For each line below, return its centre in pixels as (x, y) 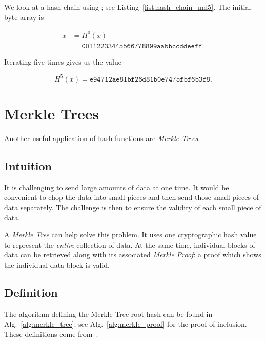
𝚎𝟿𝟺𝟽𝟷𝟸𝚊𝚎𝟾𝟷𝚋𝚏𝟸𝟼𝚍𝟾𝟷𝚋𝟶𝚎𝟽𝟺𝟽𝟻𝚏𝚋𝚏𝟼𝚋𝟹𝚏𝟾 (150, 79)
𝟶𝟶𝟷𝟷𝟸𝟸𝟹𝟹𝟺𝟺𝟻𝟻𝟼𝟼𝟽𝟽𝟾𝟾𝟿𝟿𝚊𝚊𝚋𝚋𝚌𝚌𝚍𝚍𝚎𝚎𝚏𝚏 (142, 46)
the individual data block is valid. (57, 264)
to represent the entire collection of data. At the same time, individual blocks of (130, 244)
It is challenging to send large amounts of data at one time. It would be (117, 187)
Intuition (28, 165)
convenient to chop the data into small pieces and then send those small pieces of (132, 197)
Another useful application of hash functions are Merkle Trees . (102, 138)
